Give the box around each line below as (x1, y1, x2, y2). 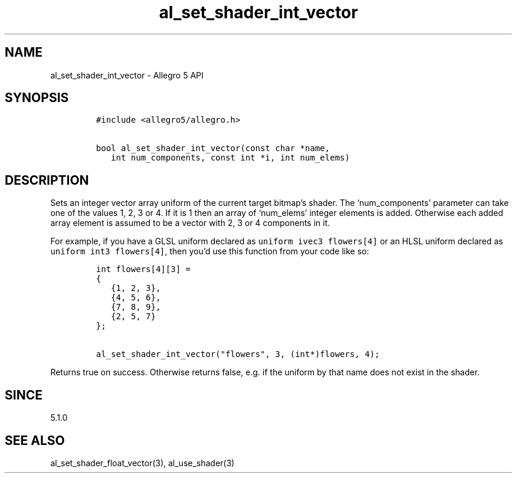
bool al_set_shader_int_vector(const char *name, (96, 143, 330, 153)
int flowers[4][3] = (96, 264, 191, 274)
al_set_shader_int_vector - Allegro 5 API (50, 70, 204, 80)
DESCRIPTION (5, 172, 89, 188)
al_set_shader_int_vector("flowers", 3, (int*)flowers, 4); (96, 349, 380, 359)
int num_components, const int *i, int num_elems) (111, 153, 350, 163)
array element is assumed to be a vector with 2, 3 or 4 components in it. (50, 218, 331, 228)
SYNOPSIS (5, 90, 69, 106)
